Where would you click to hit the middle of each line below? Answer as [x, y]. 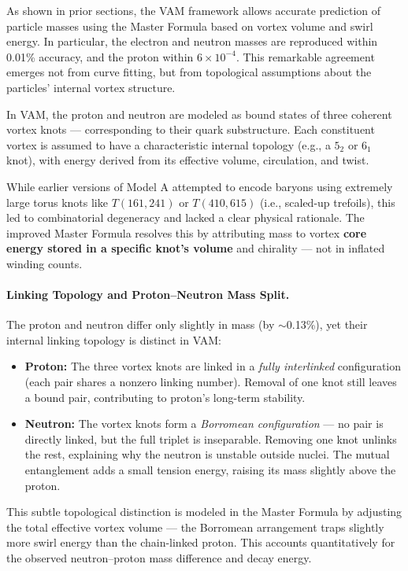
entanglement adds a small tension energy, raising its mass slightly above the [210, 470]
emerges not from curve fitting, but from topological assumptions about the [189, 72]
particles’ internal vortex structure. [91, 87]
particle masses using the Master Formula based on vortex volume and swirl [190, 26]
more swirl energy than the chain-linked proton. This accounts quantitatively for [201, 542]
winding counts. [45, 263]
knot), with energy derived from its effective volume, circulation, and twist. [188, 160]
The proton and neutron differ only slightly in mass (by [141, 324]
